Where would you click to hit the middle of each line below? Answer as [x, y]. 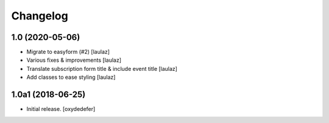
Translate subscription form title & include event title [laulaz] [102, 68]
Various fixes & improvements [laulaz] [74, 60]
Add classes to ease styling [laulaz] [71, 77]
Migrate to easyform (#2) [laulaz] [68, 52]
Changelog [40, 16]
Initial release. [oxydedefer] [61, 109]
